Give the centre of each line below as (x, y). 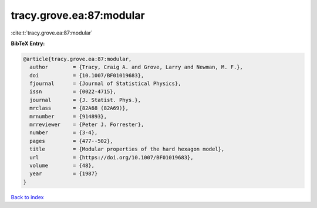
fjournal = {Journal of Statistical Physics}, (105, 84)
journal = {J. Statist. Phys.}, (85, 100)
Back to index (27, 197)
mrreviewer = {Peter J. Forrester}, (87, 125)
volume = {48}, (62, 166)
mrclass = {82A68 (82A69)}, (79, 108)
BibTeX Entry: (28, 43)
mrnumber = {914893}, (68, 116)
